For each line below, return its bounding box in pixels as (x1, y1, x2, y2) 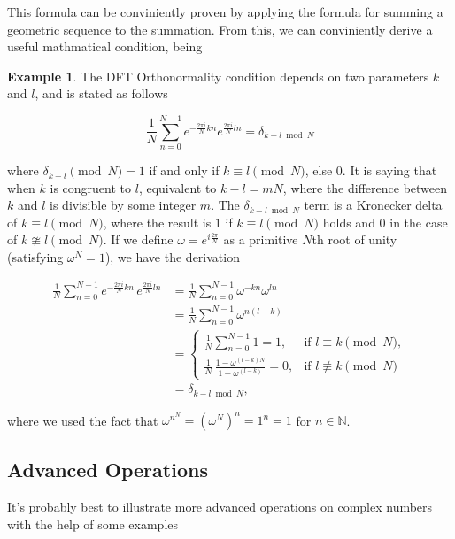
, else (305, 161, 333, 180)
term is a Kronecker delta (304, 196, 443, 214)
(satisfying (7, 248, 64, 266)
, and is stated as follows (35, 84, 168, 103)
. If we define (103, 230, 174, 249)
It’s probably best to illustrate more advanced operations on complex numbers (7, 497, 433, 516)
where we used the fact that (7, 411, 158, 429)
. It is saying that (342, 161, 437, 180)
